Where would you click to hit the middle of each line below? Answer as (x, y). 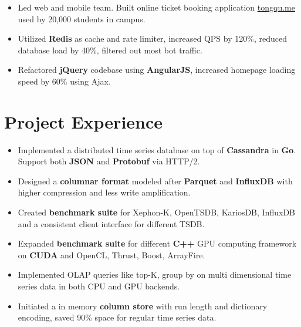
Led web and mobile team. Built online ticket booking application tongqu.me (156, 7)
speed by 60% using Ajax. (64, 81)
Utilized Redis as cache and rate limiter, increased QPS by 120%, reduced (152, 38)
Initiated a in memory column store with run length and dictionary (143, 306)
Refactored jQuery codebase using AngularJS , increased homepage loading (157, 70)
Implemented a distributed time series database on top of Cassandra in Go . (157, 149)
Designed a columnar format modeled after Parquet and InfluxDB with (155, 181)
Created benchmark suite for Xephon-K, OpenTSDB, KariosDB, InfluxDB (156, 212)
